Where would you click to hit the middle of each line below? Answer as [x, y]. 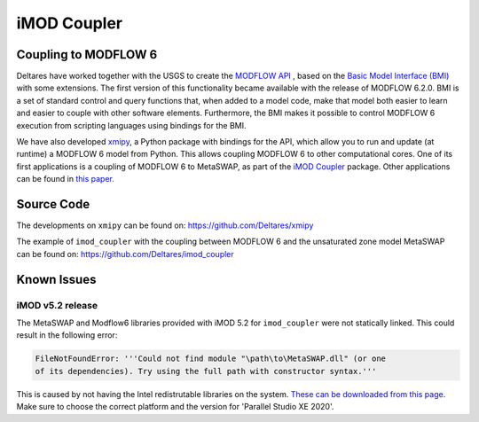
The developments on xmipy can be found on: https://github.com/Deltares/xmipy [165, 225]
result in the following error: [67, 335]
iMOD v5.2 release [57, 305]
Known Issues [56, 279]
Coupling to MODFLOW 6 [87, 55]
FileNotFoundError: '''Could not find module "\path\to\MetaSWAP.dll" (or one [210, 359]
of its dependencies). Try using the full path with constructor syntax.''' [206, 371]
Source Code [53, 204]
